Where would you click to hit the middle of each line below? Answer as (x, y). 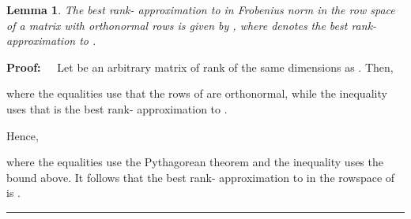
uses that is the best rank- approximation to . (117, 108)
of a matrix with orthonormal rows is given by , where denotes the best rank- (192, 25)
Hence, (23, 135)
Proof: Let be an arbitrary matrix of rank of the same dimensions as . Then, (200, 67)
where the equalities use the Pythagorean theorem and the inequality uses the (195, 162)
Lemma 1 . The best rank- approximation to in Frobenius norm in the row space (201, 9)
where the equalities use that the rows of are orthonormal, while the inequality (197, 93)
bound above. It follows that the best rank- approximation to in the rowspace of (201, 177)
